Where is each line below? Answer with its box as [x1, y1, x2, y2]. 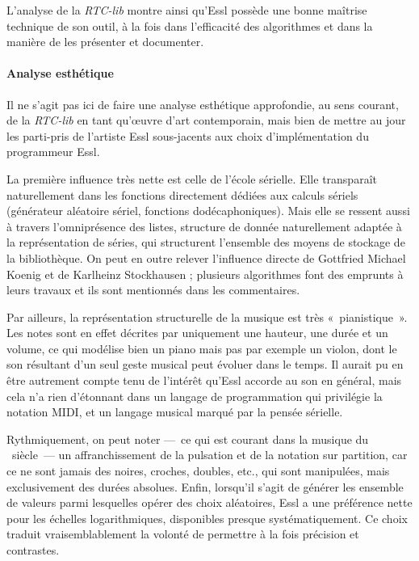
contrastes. [6, 542, 60, 559]
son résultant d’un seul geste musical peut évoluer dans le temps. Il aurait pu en [6, 356, 404, 373]
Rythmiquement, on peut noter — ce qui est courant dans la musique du [6, 430, 369, 447]
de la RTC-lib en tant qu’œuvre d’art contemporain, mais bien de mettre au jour [6, 112, 406, 129]
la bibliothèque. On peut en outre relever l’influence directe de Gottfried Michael [6, 249, 406, 266]
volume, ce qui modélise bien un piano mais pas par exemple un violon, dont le [6, 340, 397, 356]
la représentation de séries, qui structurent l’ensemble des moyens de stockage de [6, 234, 405, 251]
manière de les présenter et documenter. [6, 33, 204, 50]
